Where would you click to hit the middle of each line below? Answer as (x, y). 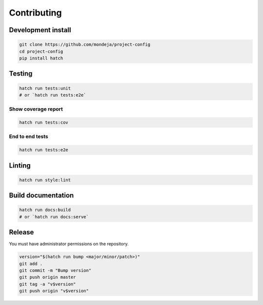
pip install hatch (41, 58)
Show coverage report (36, 109)
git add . (31, 264)
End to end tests (28, 136)
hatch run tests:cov (44, 123)
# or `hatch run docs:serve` (54, 217)
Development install (40, 30)
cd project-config (41, 51)
